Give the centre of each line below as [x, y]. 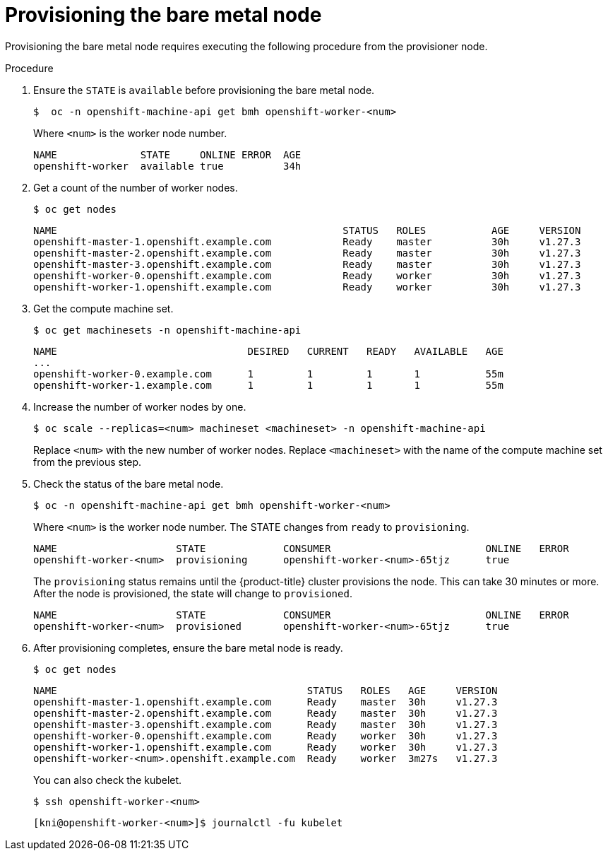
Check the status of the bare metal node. [129, 483]
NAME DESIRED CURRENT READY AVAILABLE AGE [268, 351]
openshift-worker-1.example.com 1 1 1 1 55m [268, 385]
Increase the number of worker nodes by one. [140, 406]
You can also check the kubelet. [108, 780]
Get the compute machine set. [103, 308]
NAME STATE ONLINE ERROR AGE [167, 154]
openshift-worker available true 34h [167, 166]
